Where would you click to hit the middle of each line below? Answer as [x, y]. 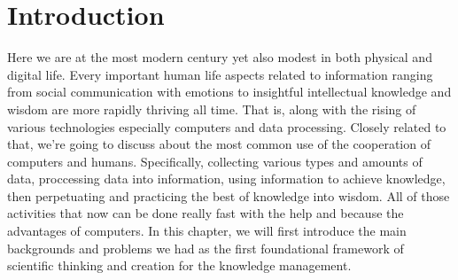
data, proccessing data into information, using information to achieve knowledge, [226, 179]
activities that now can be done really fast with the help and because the [206, 213]
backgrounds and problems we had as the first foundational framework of [206, 248]
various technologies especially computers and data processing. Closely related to [227, 126]
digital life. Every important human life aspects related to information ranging [220, 74]
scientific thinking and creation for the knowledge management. [179, 265]
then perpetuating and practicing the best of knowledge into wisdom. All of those [229, 195]
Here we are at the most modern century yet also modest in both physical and [220, 57]
